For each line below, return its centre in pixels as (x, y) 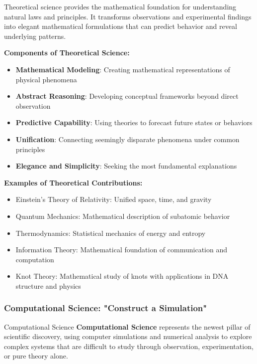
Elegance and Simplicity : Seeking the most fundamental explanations (126, 166)
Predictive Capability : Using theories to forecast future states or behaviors (134, 122)
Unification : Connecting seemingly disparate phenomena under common (128, 139)
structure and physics (48, 285)
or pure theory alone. (36, 356)
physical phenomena (46, 79)
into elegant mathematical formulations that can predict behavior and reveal (121, 26)
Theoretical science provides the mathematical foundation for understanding (120, 6)
